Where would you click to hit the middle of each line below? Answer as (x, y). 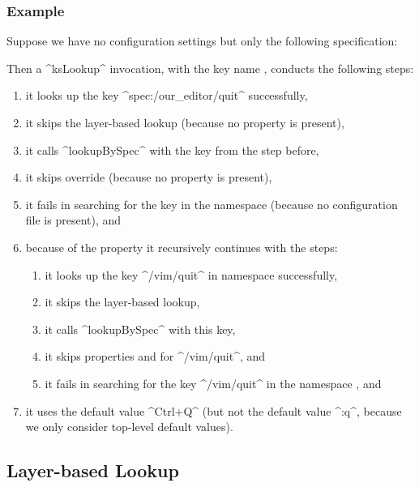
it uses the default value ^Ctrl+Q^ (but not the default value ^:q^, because (214, 410)
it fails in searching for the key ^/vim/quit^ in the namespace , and (213, 383)
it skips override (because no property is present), (149, 177)
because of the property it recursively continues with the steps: (182, 247)
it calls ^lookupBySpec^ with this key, (140, 329)
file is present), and (73, 220)
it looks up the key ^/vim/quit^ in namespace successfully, (191, 274)
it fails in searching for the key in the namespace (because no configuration (212, 204)
